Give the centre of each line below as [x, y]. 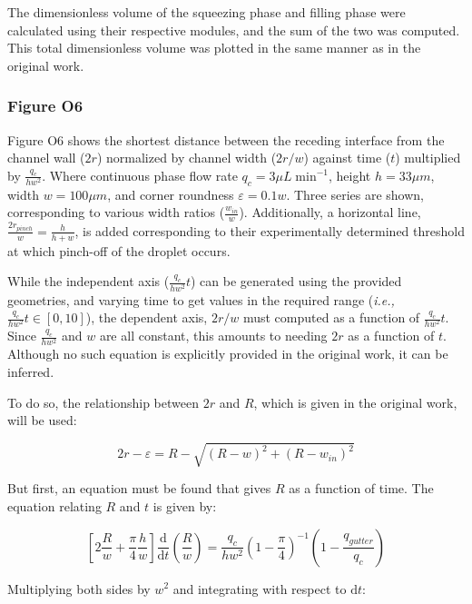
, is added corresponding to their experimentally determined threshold [270, 230]
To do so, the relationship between [103, 402]
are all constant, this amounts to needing [213, 336]
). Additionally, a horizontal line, [330, 212]
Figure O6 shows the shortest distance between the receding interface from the [226, 139]
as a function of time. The [361, 488]
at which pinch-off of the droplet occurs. [119, 250]
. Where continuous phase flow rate [140, 175]
